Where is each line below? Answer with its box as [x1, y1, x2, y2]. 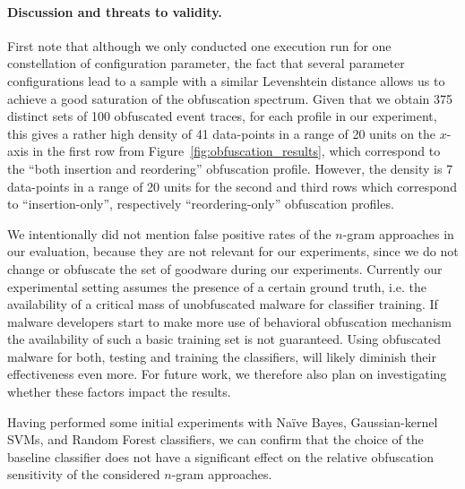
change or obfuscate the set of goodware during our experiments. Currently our [7, 259, 443, 278]
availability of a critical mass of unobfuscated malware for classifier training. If [7, 295, 438, 313]
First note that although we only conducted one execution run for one [7, 36, 392, 55]
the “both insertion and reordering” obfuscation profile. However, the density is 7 [7, 159, 453, 177]
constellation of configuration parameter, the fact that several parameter [7, 54, 405, 73]
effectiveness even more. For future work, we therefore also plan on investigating [7, 365, 447, 383]
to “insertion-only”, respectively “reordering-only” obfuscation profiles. [7, 194, 394, 213]
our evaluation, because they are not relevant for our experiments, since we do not [7, 242, 459, 261]
